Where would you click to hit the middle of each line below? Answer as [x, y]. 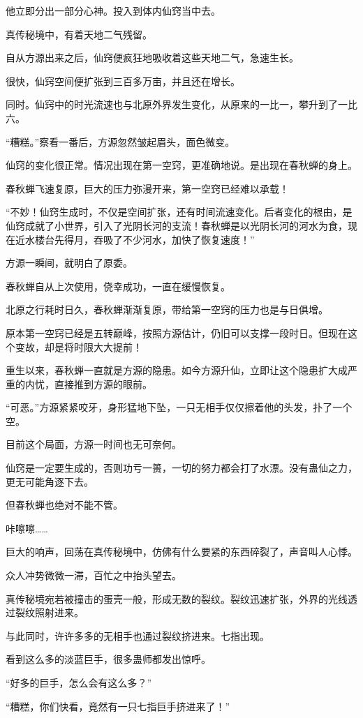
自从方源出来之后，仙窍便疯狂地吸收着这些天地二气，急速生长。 [152, 58]
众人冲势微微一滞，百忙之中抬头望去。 [94, 575]
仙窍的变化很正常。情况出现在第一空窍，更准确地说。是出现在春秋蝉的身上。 [181, 165]
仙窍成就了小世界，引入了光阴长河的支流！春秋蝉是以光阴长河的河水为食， [177, 225]
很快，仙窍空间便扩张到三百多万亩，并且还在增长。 [123, 81]
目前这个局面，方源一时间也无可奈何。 [94, 444]
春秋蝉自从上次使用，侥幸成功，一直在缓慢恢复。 [118, 286]
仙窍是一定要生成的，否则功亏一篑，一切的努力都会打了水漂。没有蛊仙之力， [181, 468]
